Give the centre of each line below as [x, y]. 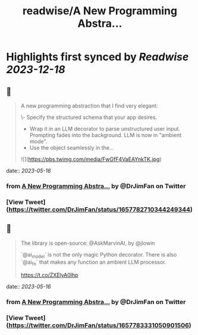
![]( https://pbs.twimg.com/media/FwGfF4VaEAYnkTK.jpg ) [91, 159]
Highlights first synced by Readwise [98, 57]
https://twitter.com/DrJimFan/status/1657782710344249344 [100, 209]
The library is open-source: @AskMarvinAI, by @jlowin [88, 243]
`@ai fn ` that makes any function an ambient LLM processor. [93, 263]
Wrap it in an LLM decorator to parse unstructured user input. [105, 129]
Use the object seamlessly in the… [72, 148]
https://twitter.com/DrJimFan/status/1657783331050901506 [99, 325]
